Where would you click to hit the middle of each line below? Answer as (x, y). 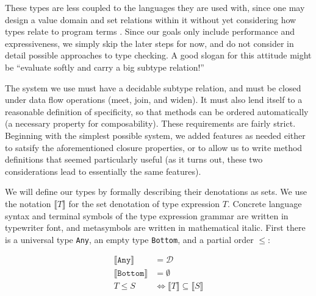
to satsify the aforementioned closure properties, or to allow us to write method (154, 147)
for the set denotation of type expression (144, 203)
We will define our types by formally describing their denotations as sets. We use (156, 192)
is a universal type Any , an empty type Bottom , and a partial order (129, 239)
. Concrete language (264, 203)
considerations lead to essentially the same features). (103, 171)
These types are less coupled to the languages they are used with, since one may (155, 7)
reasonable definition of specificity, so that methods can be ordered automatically (157, 111)
